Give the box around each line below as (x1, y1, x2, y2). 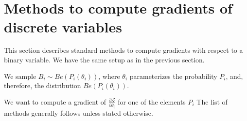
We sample (4, 71, 36, 81)
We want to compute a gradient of (4, 96, 106, 106)
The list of (196, 96, 228, 106)
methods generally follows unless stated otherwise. (4, 107, 153, 118)
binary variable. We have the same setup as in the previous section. (4, 54, 205, 64)
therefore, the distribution (4, 80, 81, 91)
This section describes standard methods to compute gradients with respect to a (4, 45, 243, 55)
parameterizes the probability (129, 71, 217, 81)
